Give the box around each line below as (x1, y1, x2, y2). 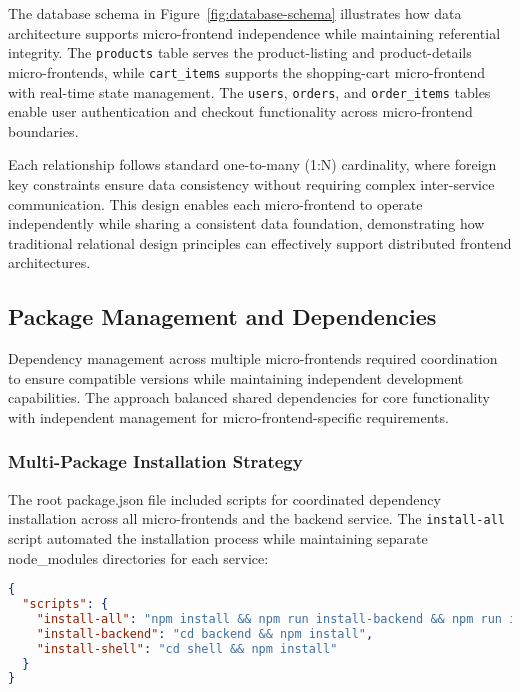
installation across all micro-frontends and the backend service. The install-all (8, 508, 505, 529)
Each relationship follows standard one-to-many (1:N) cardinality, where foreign (8, 154, 497, 175)
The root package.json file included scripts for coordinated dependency (8, 488, 441, 509)
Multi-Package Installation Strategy (8, 449, 303, 474)
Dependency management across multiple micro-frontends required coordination (8, 348, 498, 369)
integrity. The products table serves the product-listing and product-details (8, 42, 472, 63)
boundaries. (8, 120, 79, 141)
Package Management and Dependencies (8, 301, 437, 332)
